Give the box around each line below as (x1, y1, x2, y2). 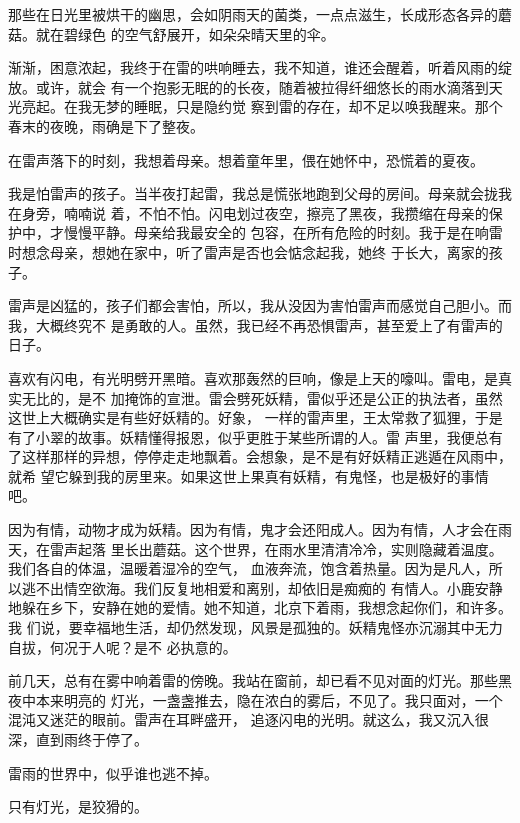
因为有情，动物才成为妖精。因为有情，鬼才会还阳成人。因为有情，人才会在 (8, 519, 498, 540)
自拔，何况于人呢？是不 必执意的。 (8, 636, 237, 657)
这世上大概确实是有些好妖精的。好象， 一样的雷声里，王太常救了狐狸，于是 (8, 407, 503, 428)
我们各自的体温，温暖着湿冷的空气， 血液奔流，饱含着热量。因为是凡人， (8, 558, 489, 579)
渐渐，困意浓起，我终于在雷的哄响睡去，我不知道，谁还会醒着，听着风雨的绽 (8, 57, 512, 78)
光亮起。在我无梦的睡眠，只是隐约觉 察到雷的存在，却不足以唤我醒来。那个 (8, 96, 503, 117)
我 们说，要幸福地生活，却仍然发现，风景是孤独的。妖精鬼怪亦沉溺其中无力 (8, 617, 503, 638)
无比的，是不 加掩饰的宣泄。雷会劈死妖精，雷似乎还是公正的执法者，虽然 (21, 387, 503, 408)
